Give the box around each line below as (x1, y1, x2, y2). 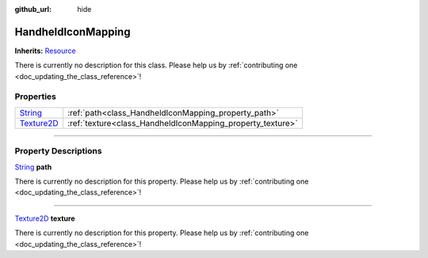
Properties (14, 91, 57, 102)
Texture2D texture (14, 214, 75, 223)
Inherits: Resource (14, 46, 76, 55)
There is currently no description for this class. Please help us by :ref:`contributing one (14, 60, 298, 70)
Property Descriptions (14, 146, 102, 157)
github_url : (14, 5, 52, 13)
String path (14, 162, 52, 172)
